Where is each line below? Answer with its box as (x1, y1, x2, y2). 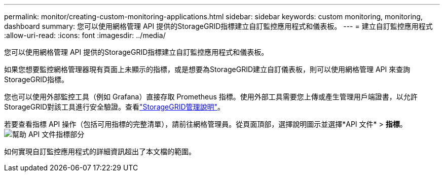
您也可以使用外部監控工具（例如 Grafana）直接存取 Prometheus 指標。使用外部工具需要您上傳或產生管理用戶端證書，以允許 (4, 92, 418, 101)
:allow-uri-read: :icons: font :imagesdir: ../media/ (4, 31, 166, 40)
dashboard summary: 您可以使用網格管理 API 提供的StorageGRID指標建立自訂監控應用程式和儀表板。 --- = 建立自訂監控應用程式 (4, 22, 433, 30)
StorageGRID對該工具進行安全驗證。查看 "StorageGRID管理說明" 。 (4, 102, 225, 111)
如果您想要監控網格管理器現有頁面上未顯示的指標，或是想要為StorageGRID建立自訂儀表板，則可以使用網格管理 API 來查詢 (4, 65, 411, 74)
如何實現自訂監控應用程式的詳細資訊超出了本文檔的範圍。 (4, 147, 196, 156)
